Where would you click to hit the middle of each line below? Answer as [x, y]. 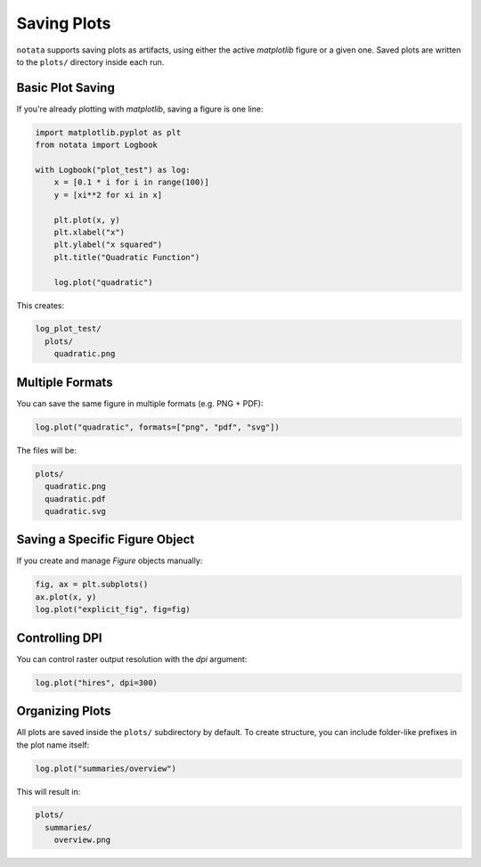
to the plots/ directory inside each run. [90, 61]
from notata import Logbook [96, 145]
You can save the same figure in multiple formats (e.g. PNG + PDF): [140, 403]
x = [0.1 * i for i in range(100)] [131, 182]
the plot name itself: [53, 745]
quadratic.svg [76, 511]
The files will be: [47, 450]
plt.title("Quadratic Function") [127, 257]
